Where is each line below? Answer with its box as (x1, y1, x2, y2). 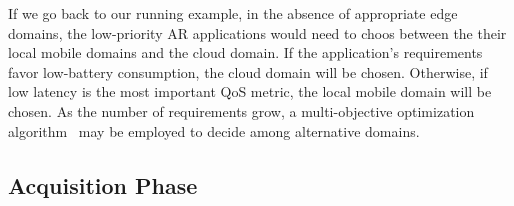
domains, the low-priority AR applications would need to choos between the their (8, 22, 507, 43)
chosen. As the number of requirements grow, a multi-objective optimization (8, 100, 475, 121)
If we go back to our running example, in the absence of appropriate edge (8, 3, 458, 23)
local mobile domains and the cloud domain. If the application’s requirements (8, 42, 483, 63)
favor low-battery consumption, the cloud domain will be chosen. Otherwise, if (8, 61, 488, 82)
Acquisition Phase (8, 169, 198, 200)
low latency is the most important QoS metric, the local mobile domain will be (8, 81, 492, 102)
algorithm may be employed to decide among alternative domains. (8, 120, 420, 141)
